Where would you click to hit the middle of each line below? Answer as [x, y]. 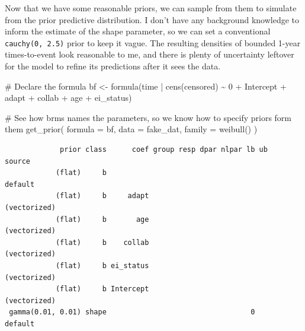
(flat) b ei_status [102, 265]
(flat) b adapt [102, 196]
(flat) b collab [102, 242]
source [17, 161]
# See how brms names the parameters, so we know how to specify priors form [148, 117]
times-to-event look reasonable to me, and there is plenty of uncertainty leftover [150, 54]
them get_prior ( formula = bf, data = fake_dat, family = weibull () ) [131, 129]
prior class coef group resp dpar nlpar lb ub [164, 149]
